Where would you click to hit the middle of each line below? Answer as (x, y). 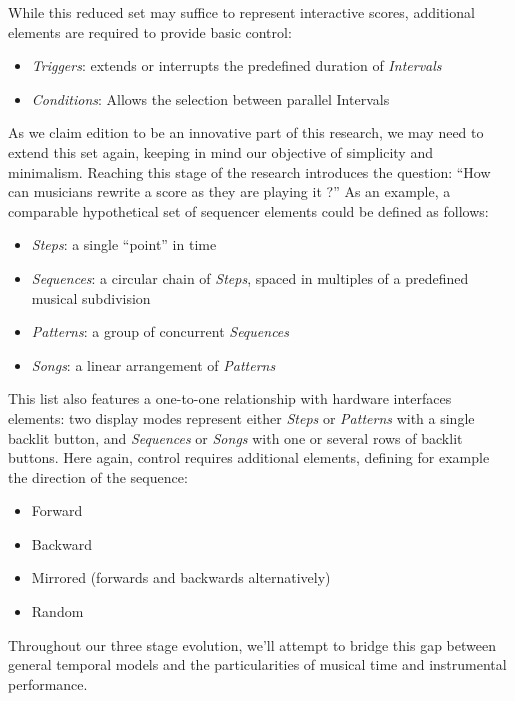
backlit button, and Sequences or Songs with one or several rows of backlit (235, 437)
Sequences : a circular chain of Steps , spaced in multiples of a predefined (250, 277)
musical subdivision (91, 297)
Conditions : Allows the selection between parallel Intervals (210, 98)
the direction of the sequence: (98, 476)
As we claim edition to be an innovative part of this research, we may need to (246, 132)
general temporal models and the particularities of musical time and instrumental (257, 664)
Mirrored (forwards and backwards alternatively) (181, 577)
